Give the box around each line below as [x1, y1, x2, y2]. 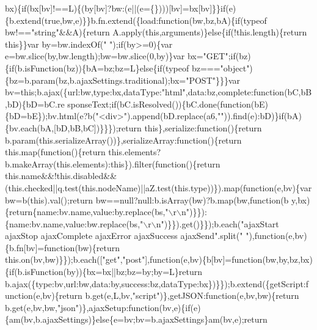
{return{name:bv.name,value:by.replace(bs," [5, 205, 169, 218]
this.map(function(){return [5, 145, 106, 158]
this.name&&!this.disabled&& [5, 169, 117, 182]
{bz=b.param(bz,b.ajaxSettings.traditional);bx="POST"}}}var [5, 73, 241, 86]
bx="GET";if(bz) [187, 50, 251, 62]
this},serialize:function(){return [144, 121, 262, 134]
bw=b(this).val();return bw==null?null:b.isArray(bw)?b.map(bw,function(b [5, 193, 289, 206]
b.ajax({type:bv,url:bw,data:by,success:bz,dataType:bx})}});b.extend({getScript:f [5, 277, 309, 290]
